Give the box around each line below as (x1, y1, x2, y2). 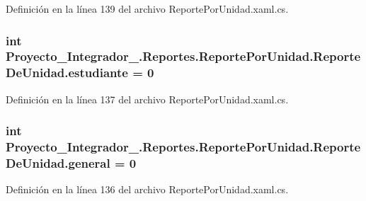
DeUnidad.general (6, 154, 110, 172)
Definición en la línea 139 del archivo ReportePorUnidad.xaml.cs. (6, 1, 289, 16)
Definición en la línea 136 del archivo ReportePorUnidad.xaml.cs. (6, 182, 289, 197)
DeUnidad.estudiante (6, 64, 128, 81)
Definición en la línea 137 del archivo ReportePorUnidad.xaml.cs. (6, 91, 289, 106)
